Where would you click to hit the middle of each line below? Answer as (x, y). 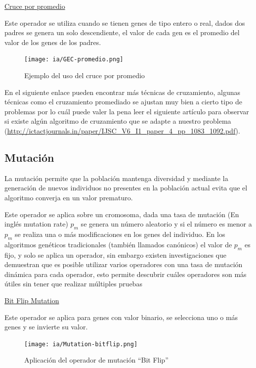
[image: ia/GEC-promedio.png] (74, 60)
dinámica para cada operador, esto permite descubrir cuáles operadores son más (126, 274)
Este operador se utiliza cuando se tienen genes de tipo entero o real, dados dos (125, 23)
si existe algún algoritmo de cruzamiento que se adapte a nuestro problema (118, 121)
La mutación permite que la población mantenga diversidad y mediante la (116, 178)
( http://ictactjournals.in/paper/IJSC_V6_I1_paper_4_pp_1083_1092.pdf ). (122, 131)
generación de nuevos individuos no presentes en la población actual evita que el (126, 188)
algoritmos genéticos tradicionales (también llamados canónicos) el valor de (118, 244)
